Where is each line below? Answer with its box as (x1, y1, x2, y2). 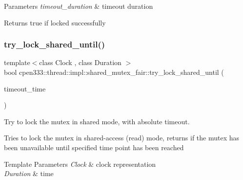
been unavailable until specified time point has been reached (4, 142, 184, 152)
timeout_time (4, 83, 46, 93)
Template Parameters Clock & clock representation (4, 158, 156, 169)
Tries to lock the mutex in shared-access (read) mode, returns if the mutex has (4, 133, 240, 143)
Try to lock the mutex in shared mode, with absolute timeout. (4, 116, 190, 126)
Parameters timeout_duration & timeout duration (4, 1, 153, 11)
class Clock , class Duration (39, 57, 121, 67)
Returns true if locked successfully (4, 17, 106, 27)
